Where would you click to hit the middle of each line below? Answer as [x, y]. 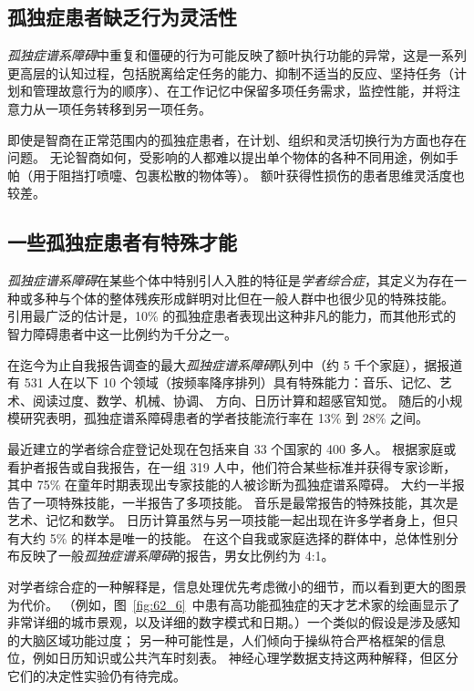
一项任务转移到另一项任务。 [128, 108]
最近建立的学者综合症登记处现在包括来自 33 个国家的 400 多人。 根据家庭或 [232, 448]
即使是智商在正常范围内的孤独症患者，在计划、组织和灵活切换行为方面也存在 [237, 139]
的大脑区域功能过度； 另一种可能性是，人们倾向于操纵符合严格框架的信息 [227, 639]
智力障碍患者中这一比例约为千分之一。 [122, 333]
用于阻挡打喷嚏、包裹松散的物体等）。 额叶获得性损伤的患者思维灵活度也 [248, 175]
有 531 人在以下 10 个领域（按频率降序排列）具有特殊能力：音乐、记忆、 [223, 382]
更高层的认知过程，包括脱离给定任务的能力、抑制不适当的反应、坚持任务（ [231, 72]
